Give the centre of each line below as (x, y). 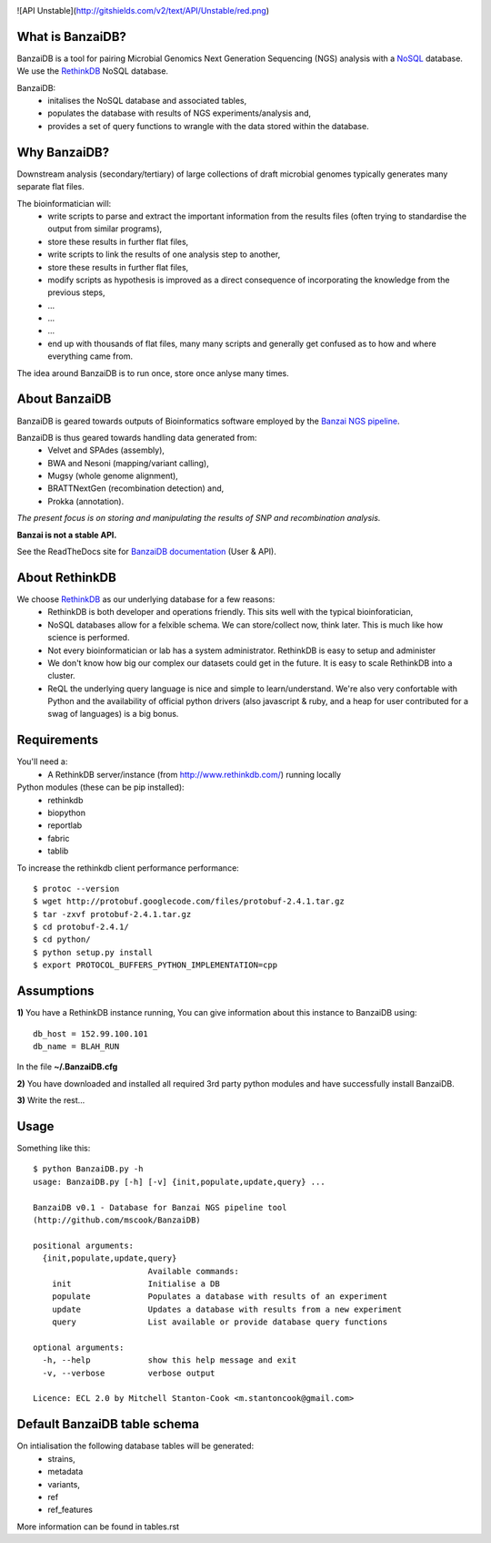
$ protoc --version (76, 889)
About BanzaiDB (64, 399)
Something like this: (54, 1148)
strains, (62, 1458)
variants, (64, 1484)
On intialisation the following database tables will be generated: (135, 1446)
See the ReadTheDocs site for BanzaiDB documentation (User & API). (147, 552)
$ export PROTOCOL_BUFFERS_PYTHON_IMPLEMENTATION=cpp (155, 965)
